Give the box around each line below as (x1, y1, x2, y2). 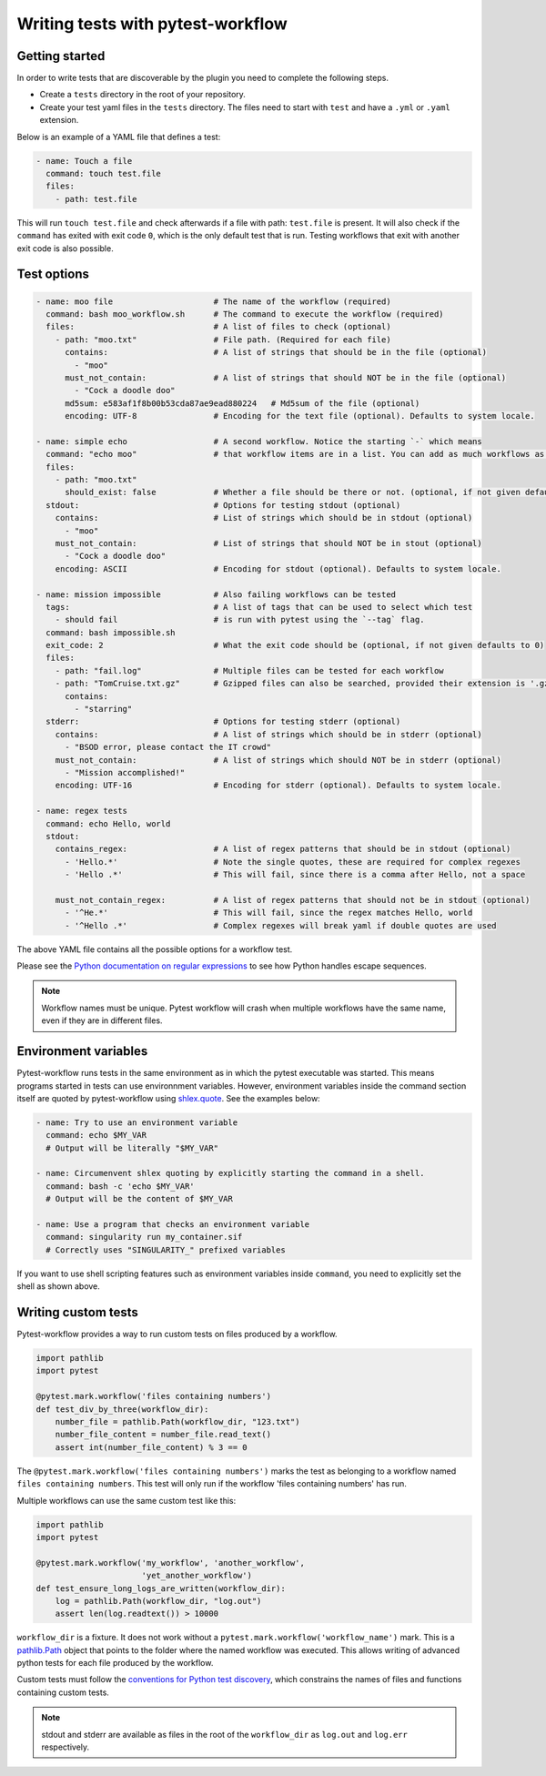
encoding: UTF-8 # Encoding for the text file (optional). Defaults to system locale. (65, 411, 536, 421)
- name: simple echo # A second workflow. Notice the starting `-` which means (35, 436, 482, 446)
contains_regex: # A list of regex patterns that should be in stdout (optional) (55, 844, 511, 855)
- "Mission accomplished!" (65, 767, 186, 777)
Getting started (16, 48, 106, 64)
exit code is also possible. (16, 242, 114, 254)
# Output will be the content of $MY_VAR (45, 1193, 234, 1204)
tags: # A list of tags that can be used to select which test (45, 602, 473, 612)
